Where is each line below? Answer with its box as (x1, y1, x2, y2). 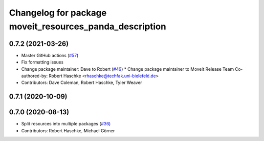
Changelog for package (9, 7, 107, 18)
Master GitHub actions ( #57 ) (21, 52, 79, 58)
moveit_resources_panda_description (9, 21, 166, 32)
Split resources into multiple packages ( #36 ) (21, 121, 111, 127)
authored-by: (21, 73, 48, 79)
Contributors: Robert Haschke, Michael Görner (21, 127, 115, 134)
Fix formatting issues (21, 59, 64, 65)
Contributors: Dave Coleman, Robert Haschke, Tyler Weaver (21, 80, 142, 85)
